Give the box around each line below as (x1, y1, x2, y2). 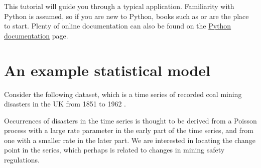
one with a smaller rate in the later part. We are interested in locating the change (4, 134, 255, 145)
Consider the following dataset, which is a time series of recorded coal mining (4, 88, 242, 99)
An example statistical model (4, 59, 210, 80)
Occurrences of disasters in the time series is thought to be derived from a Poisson (4, 115, 257, 125)
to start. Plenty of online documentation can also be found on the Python (4, 20, 231, 31)
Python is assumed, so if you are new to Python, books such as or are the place (4, 10, 249, 21)
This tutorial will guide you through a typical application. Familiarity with (4, 1, 234, 11)
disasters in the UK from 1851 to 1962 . (4, 98, 126, 109)
